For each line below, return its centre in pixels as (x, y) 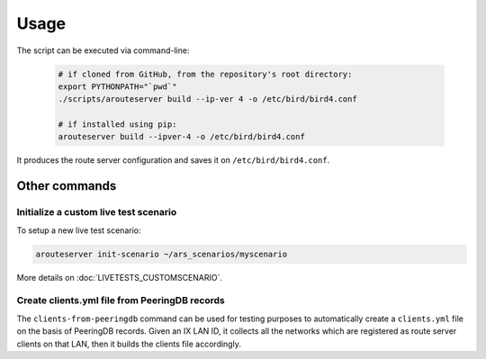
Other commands (67, 186)
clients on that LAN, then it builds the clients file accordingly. (129, 344)
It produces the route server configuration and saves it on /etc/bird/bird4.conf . (173, 160)
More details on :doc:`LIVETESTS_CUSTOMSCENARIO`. (120, 277)
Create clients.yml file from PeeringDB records (121, 301)
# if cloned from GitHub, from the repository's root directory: (205, 74)
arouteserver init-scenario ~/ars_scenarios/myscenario (162, 254)
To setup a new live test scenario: (79, 230)
